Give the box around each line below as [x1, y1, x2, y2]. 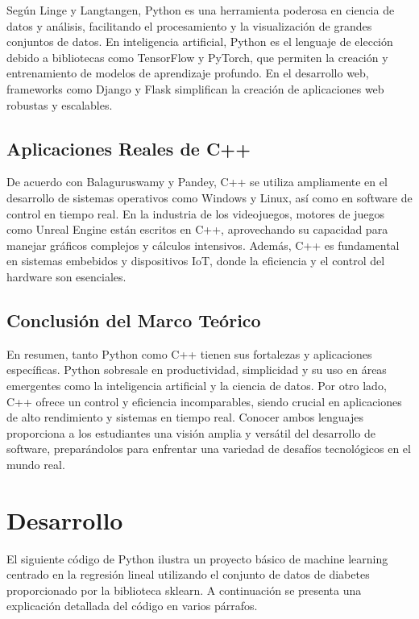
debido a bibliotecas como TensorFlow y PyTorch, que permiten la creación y [6, 48, 388, 65]
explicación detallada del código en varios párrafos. [6, 597, 258, 614]
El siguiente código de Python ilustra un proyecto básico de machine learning [6, 550, 388, 567]
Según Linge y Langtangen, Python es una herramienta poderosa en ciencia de [6, 2, 395, 18]
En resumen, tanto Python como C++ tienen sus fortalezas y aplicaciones [6, 345, 372, 362]
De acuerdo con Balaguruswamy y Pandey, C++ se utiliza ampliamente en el [6, 173, 388, 190]
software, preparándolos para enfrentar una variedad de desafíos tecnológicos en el [6, 440, 411, 457]
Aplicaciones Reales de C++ [6, 135, 251, 160]
